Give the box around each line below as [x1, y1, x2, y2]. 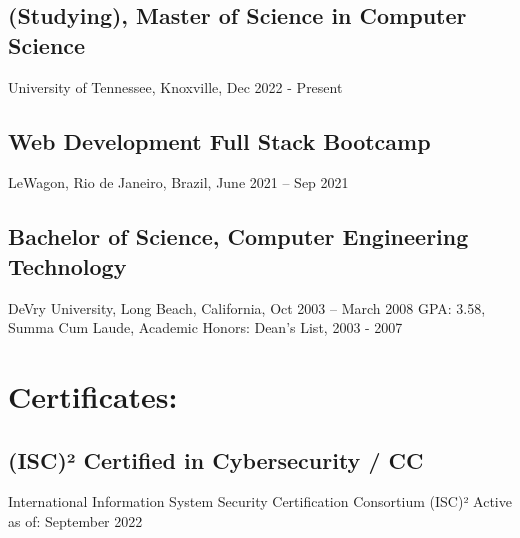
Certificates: [8, 375, 178, 416]
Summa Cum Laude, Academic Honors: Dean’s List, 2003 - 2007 [8, 317, 403, 338]
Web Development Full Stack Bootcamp [8, 125, 431, 156]
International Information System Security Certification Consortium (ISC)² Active [8, 491, 512, 512]
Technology [8, 250, 127, 281]
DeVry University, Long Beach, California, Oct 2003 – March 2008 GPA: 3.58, [8, 297, 486, 318]
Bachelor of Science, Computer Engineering [8, 221, 469, 252]
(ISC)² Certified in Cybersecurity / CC [8, 444, 424, 475]
